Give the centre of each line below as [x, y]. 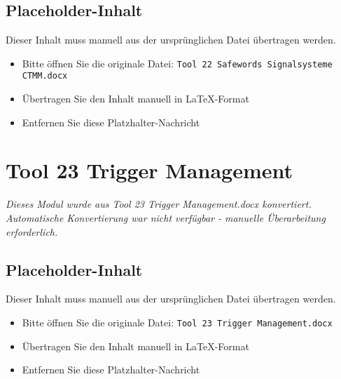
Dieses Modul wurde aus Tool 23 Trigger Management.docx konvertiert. [159, 204]
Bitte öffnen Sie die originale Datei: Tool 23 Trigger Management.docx [177, 322]
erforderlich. [32, 231]
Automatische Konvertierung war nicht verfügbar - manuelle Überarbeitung [166, 218]
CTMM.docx [45, 76]
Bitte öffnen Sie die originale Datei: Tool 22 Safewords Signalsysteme [177, 63]
